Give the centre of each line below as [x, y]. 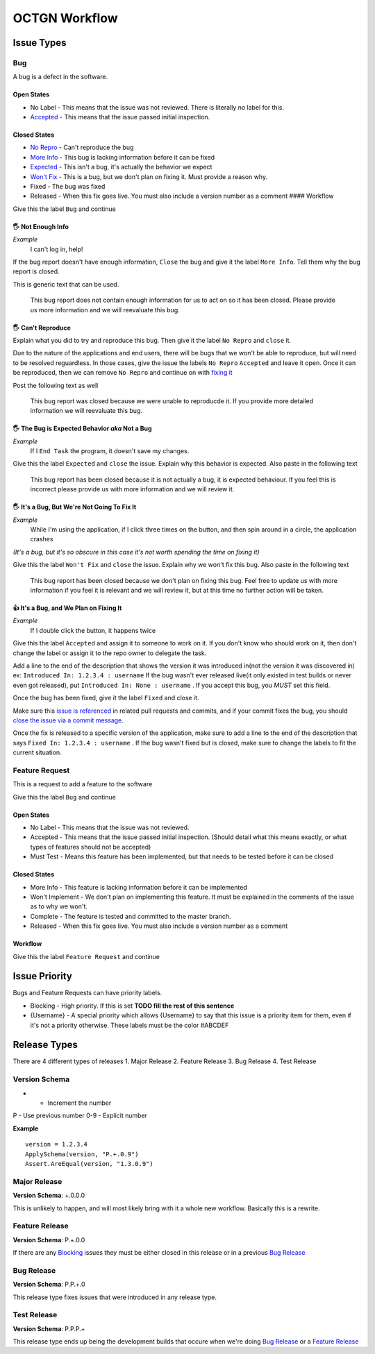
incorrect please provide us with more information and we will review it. [132, 489]
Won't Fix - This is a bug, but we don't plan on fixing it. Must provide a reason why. [149, 176]
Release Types [45, 1045]
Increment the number [80, 1103]
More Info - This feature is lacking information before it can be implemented [139, 887]
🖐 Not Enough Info [41, 226]
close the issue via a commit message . [68, 720]
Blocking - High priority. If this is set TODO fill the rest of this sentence [132, 1006]
